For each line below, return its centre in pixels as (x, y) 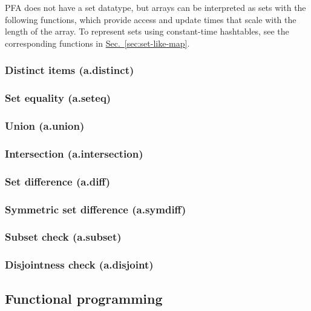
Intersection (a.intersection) (74, 153)
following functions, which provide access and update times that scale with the (151, 19)
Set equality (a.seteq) (58, 98)
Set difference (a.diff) (58, 181)
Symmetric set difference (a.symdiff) (96, 209)
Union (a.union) (45, 125)
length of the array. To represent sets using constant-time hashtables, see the (147, 31)
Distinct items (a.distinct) (70, 70)
